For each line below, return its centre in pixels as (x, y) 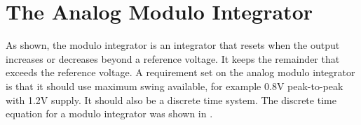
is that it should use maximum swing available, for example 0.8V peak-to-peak (175, 86)
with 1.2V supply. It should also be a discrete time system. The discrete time (171, 100)
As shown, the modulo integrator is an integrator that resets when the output (173, 45)
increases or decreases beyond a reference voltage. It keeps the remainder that (173, 58)
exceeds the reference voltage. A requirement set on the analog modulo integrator (180, 72)
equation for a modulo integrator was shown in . (109, 113)
